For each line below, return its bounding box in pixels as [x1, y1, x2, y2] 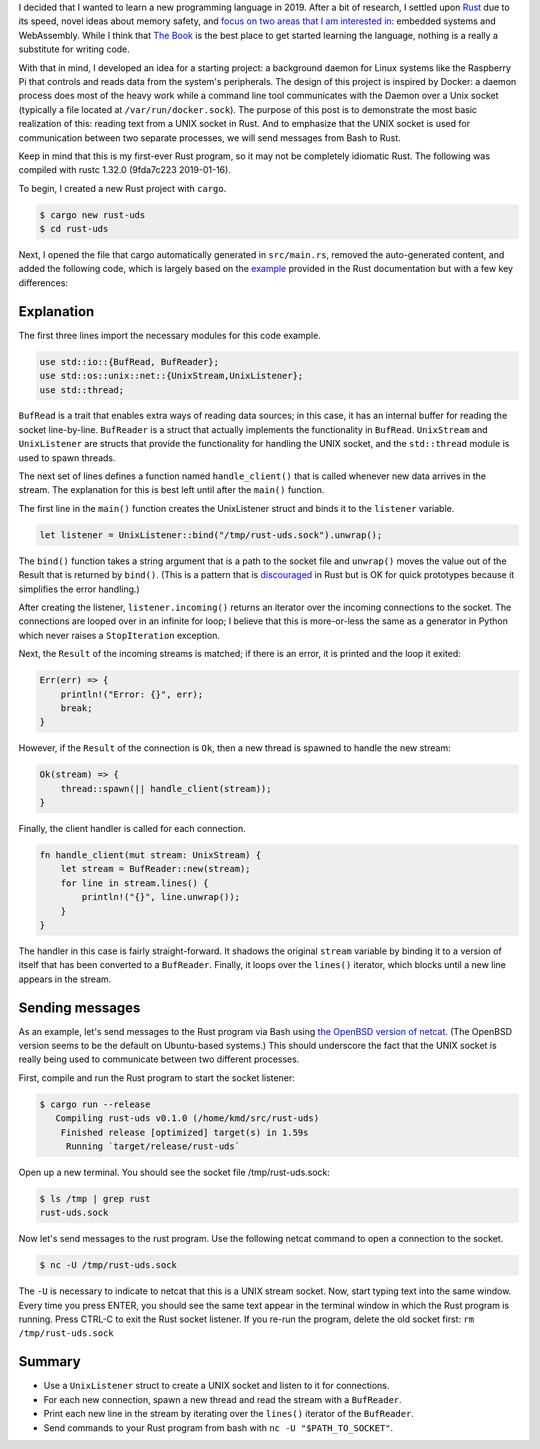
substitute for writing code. [18, 43, 130, 55]
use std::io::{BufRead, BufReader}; [39, 356, 220, 367]
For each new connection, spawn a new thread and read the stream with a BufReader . [43, 1393, 402, 1405]
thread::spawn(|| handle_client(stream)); [60, 783, 272, 794]
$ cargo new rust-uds [39, 209, 146, 220]
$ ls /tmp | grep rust [39, 1193, 151, 1204]
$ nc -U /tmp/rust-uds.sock [39, 1260, 177, 1271]
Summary [18, 1353, 81, 1370]
